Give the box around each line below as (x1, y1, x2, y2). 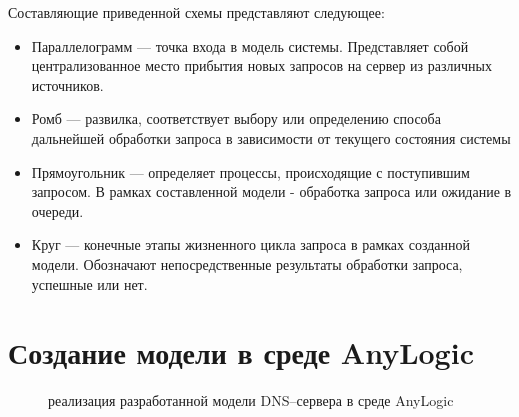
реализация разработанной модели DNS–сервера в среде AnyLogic (48, 390, 454, 411)
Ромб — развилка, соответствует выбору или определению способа (31, 108, 441, 129)
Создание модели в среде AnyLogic (8, 332, 474, 373)
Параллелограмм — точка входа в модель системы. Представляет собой (31, 35, 469, 56)
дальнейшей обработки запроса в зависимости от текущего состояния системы (31, 127, 511, 148)
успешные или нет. (31, 273, 148, 294)
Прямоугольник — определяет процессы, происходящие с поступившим (31, 161, 470, 182)
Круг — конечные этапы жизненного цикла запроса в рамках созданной (31, 234, 471, 255)
